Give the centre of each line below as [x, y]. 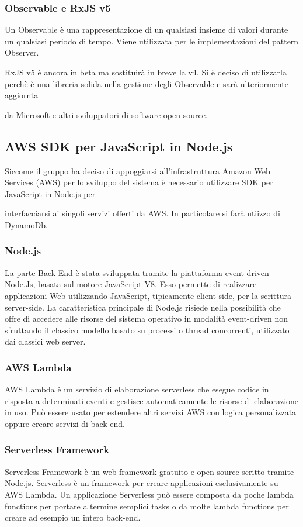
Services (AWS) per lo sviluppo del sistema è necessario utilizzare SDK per [139, 182]
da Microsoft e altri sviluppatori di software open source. [106, 114]
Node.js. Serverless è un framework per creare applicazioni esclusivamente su [142, 483]
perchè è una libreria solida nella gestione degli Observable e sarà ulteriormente [147, 83]
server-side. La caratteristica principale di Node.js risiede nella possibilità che [143, 307]
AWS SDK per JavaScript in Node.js [119, 146]
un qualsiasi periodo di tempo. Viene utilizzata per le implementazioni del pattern [152, 41]
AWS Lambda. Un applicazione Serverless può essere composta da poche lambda [149, 494]
